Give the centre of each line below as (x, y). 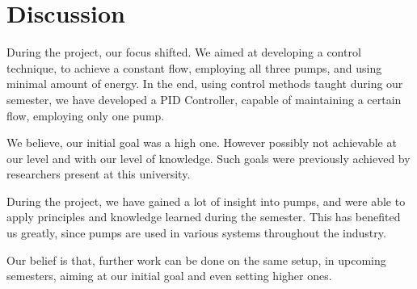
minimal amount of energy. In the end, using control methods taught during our (205, 84)
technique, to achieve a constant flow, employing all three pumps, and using (194, 67)
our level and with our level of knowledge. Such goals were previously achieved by (208, 158)
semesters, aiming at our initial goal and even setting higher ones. (169, 276)
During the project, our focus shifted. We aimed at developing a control (184, 52)
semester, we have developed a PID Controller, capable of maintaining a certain (204, 99)
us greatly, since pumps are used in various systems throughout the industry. (196, 233)
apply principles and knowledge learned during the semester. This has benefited (204, 217)
